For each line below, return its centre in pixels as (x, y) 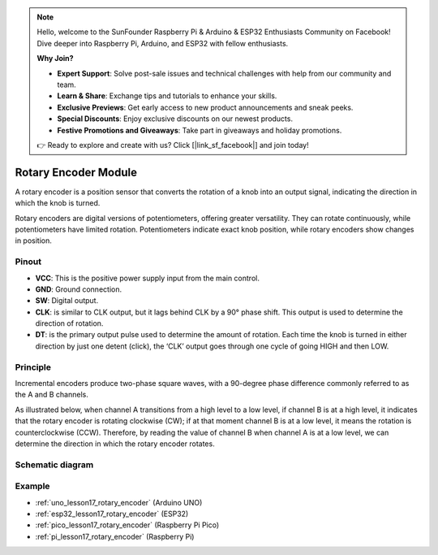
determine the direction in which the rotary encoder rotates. (115, 444)
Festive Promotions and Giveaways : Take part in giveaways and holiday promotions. (200, 130)
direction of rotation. (69, 323)
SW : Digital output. (67, 301)
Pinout (28, 262)
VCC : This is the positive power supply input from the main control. (147, 278)
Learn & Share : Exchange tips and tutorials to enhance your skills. (167, 96)
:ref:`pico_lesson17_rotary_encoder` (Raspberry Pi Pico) (127, 525)
